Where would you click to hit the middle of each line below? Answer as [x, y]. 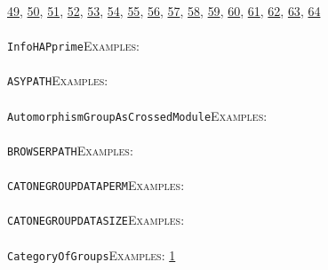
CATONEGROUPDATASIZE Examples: [96, 220]
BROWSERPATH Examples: [70, 150]
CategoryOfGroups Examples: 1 [92, 254]
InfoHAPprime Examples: [73, 46]
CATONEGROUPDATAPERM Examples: [96, 185]
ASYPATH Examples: [58, 80]
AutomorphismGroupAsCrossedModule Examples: [137, 115]
